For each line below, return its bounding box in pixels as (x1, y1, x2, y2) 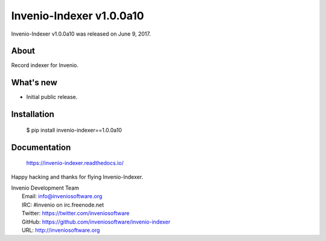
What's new (11, 77, 57, 88)
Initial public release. (26, 94, 78, 101)
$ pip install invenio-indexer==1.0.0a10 (26, 126, 122, 133)
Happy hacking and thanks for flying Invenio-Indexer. (11, 173, 144, 181)
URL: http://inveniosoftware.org (22, 227, 100, 234)
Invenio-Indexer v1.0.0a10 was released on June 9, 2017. (11, 30, 151, 37)
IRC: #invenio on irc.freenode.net (22, 201, 104, 208)
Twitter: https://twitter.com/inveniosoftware (22, 210, 130, 217)
